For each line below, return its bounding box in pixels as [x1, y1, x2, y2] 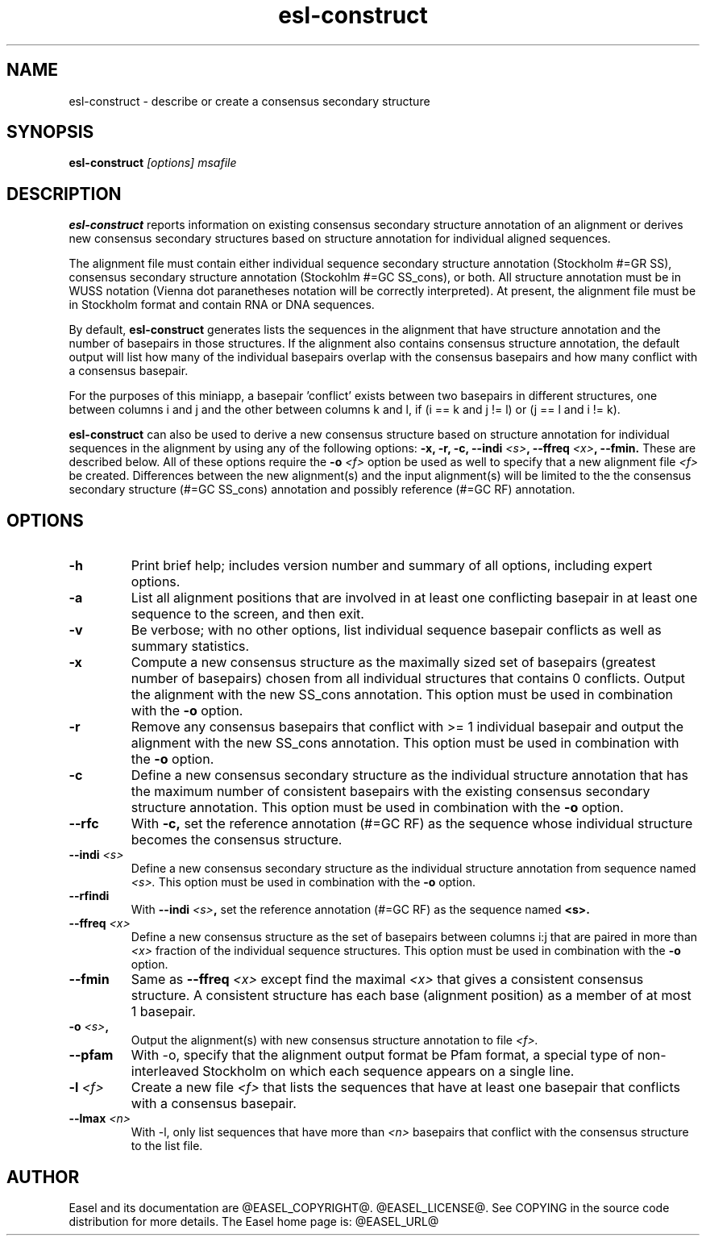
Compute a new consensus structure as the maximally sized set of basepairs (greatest [131, 654, 656, 671]
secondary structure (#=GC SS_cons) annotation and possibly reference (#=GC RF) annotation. [69, 482, 575, 497]
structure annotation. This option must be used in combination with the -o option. [131, 799, 624, 816]
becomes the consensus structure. [131, 831, 343, 848]
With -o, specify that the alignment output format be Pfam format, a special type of [131, 1047, 634, 1064]
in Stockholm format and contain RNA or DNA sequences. [69, 298, 375, 312]
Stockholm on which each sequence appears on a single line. [202, 1063, 575, 1080]
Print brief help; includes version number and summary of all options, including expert [131, 557, 653, 574]
